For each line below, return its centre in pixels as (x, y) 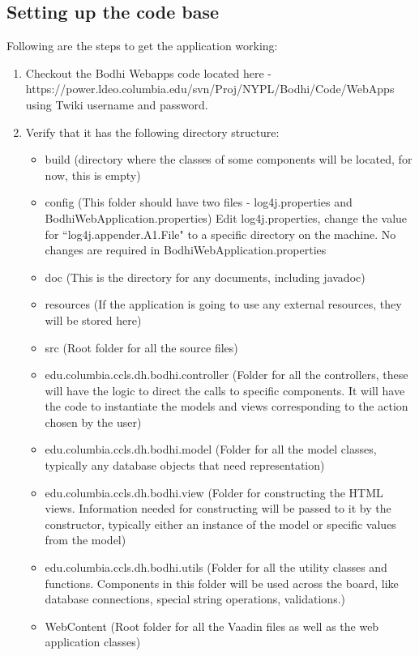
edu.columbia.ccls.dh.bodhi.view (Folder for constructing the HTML (214, 492)
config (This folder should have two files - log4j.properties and (199, 202)
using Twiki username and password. (117, 104)
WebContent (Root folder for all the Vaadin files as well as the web (212, 626)
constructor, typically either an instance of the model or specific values (220, 524)
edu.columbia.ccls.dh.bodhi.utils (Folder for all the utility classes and (216, 567)
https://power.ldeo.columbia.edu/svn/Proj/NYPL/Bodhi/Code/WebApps (210, 89)
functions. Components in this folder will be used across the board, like (222, 583)
